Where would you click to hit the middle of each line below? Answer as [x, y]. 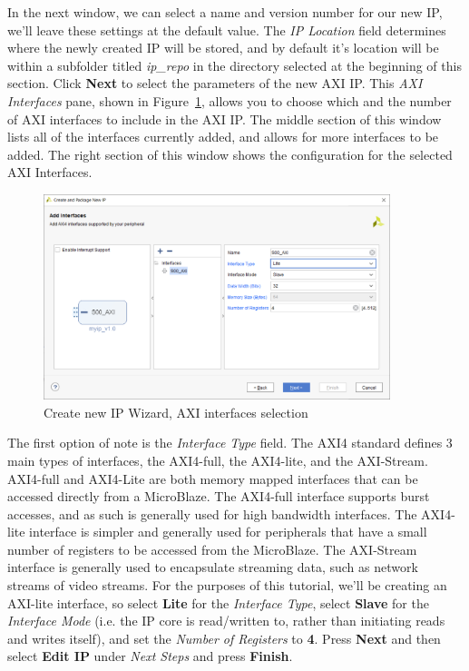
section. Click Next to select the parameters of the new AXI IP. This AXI [215, 83]
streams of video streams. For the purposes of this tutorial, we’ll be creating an [227, 585]
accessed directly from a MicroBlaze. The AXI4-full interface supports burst [219, 496]
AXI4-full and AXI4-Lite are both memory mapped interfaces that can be [213, 478]
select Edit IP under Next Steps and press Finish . [150, 656]
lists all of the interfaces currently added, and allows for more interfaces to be [223, 137]
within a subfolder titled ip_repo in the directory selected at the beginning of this [234, 65]
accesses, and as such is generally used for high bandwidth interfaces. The [212, 513]
